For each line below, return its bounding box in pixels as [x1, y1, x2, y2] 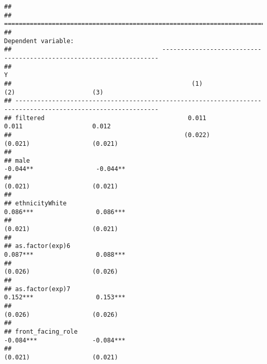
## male [4, 157, 30, 164]
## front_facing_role [4, 328, 78, 335]
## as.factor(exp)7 [4, 285, 70, 293]
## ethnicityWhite [4, 200, 67, 207]
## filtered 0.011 [4, 114, 206, 122]
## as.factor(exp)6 [4, 242, 70, 250]
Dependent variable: [4, 37, 74, 45]
